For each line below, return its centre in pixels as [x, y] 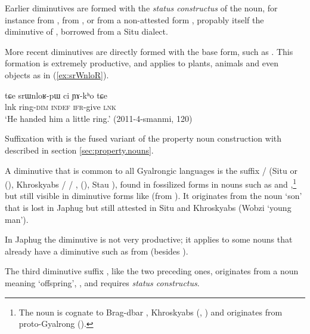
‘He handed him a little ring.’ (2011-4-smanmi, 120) [99, 118]
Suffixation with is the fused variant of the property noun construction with [143, 138]
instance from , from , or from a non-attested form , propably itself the [134, 19]
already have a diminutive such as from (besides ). [97, 251]
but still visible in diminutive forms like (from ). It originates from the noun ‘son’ [154, 196]
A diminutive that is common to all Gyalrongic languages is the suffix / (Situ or [151, 170]
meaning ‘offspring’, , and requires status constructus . [102, 282]
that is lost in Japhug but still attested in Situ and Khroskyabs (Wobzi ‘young [148, 207]
